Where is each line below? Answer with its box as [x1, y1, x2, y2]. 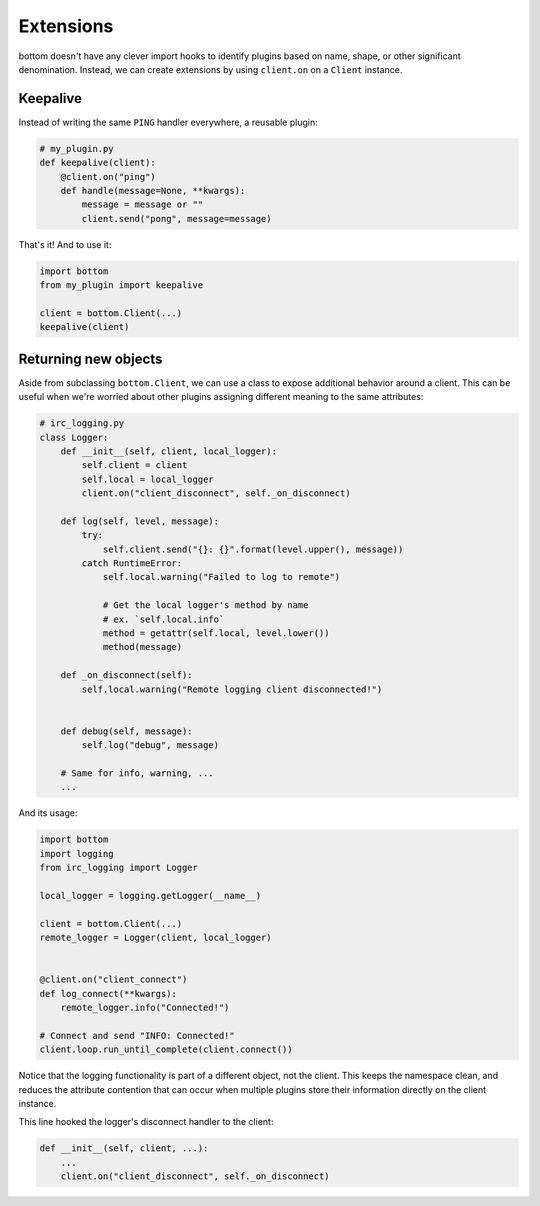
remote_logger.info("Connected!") [60, 1002, 230, 1013]
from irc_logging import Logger [39, 862, 199, 874]
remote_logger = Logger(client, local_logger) [39, 932, 272, 944]
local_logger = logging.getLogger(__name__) [39, 890, 262, 901]
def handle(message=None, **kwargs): [60, 185, 246, 196]
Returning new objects [18, 350, 163, 367]
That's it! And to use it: [18, 238, 112, 250]
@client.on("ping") [60, 171, 157, 182]
